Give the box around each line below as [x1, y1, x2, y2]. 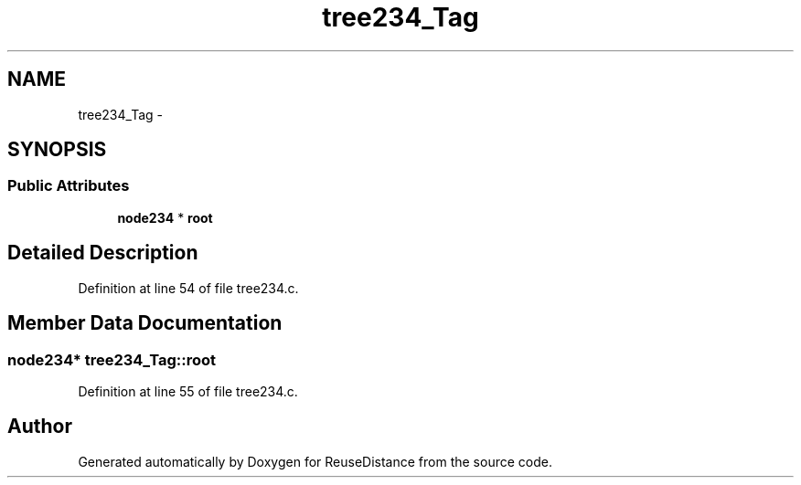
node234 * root [117, 209, 213, 226]
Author [7, 415, 72, 438]
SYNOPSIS [7, 138, 107, 162]
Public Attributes [7, 176, 130, 195]
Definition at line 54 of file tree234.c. [78, 279, 299, 296]
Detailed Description [7, 241, 198, 265]
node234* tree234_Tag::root [7, 350, 216, 369]
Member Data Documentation [7, 311, 283, 335]
